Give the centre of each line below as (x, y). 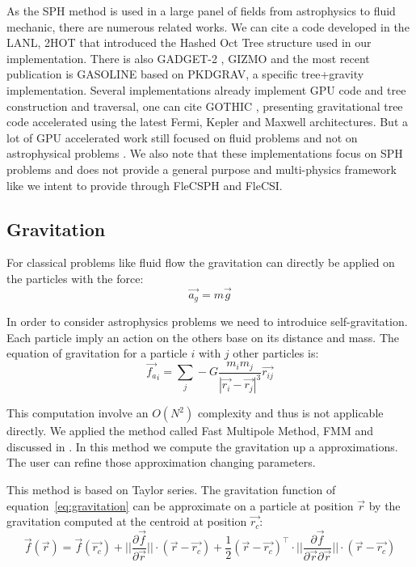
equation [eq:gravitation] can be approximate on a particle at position (180, 505)
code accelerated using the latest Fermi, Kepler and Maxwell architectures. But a (207, 122)
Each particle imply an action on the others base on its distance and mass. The (203, 337)
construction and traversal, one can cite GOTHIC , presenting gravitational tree (205, 106)
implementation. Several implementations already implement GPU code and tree (206, 89)
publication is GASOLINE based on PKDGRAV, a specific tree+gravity (185, 74)
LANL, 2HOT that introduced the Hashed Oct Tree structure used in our (189, 42)
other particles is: (276, 353)
